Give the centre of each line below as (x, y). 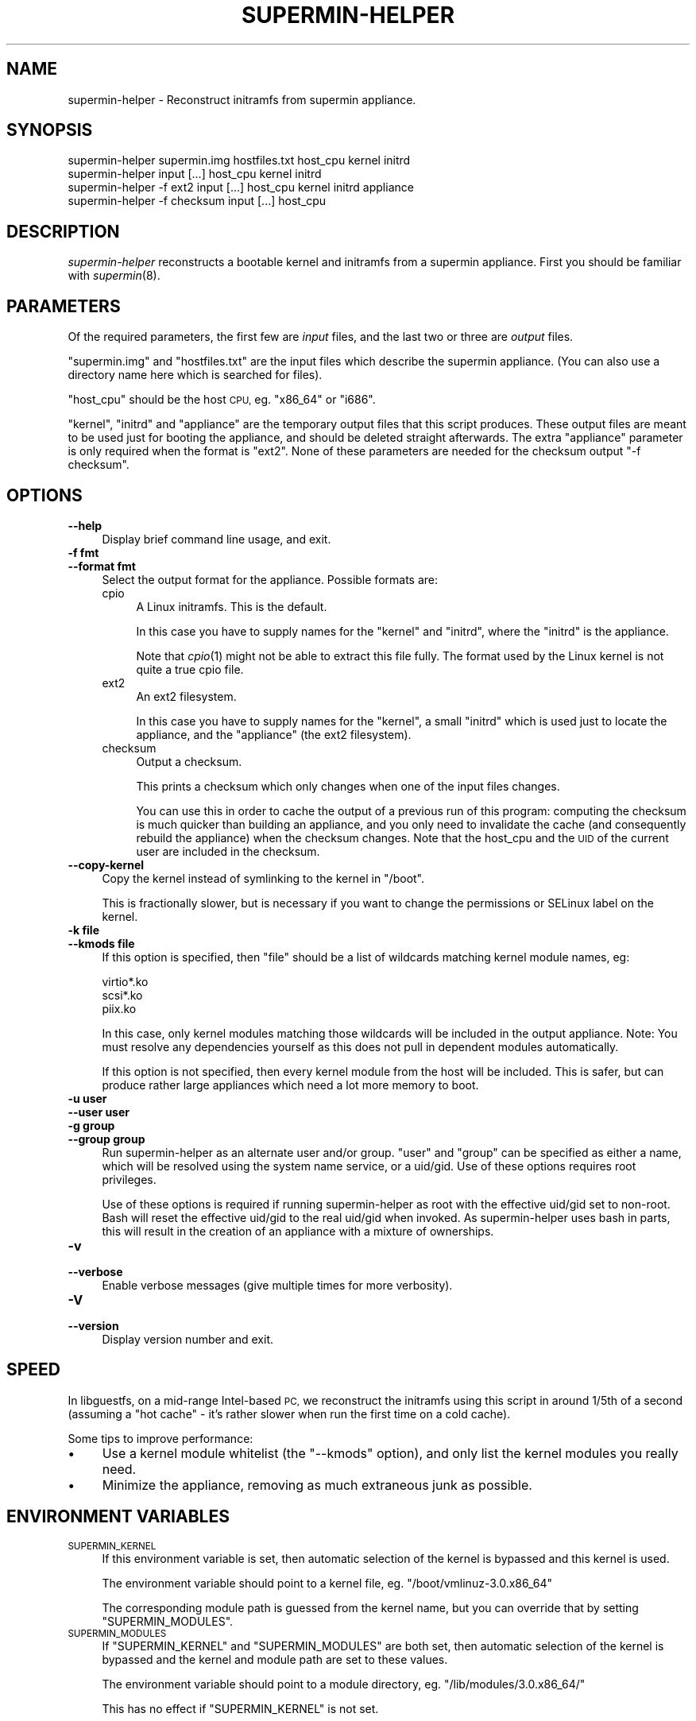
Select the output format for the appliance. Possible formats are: (270, 579)
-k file (83, 930)
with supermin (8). (114, 276)
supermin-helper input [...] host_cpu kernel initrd (195, 174)
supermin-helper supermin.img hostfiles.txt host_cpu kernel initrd (239, 160)
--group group (106, 1139)
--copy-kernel (106, 864)
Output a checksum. (189, 761)
